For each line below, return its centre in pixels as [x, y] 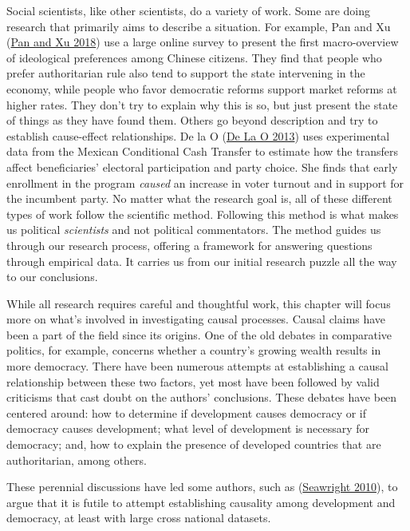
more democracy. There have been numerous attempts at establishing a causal [197, 366]
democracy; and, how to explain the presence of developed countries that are [194, 444]
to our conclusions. [52, 277]
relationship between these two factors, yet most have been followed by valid [193, 381]
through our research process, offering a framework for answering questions [189, 245]
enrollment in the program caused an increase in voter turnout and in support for [205, 182]
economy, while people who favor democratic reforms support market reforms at [202, 88]
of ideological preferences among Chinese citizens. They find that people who [194, 57]
